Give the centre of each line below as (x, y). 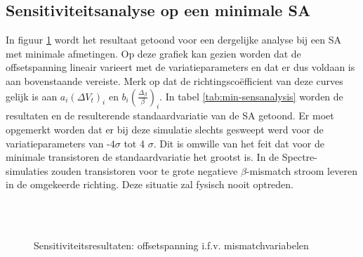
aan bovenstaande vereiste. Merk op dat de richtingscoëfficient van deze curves (174, 80)
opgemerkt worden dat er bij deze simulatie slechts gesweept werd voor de (165, 129)
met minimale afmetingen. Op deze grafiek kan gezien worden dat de (153, 53)
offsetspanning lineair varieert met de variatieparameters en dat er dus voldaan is (180, 67)
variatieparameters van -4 (60, 143)
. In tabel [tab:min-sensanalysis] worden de (251, 96)
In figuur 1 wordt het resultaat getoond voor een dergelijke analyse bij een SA (173, 40)
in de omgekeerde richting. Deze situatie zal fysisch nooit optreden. (150, 184)
